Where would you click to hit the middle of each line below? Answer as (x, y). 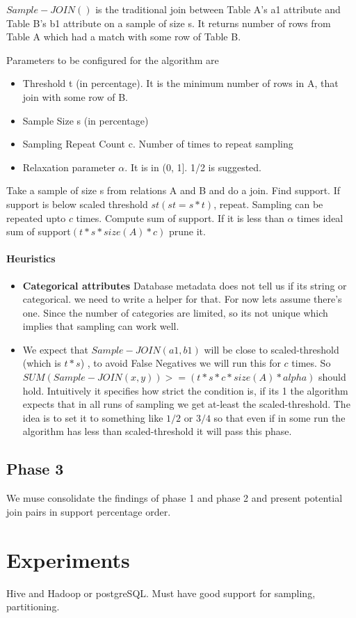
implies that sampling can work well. (101, 326)
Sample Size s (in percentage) (86, 120)
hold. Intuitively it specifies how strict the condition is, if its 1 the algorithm (185, 390)
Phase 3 (35, 469)
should (332, 377)
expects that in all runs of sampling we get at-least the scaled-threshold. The (186, 404)
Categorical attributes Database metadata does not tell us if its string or (185, 285)
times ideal (320, 217)
